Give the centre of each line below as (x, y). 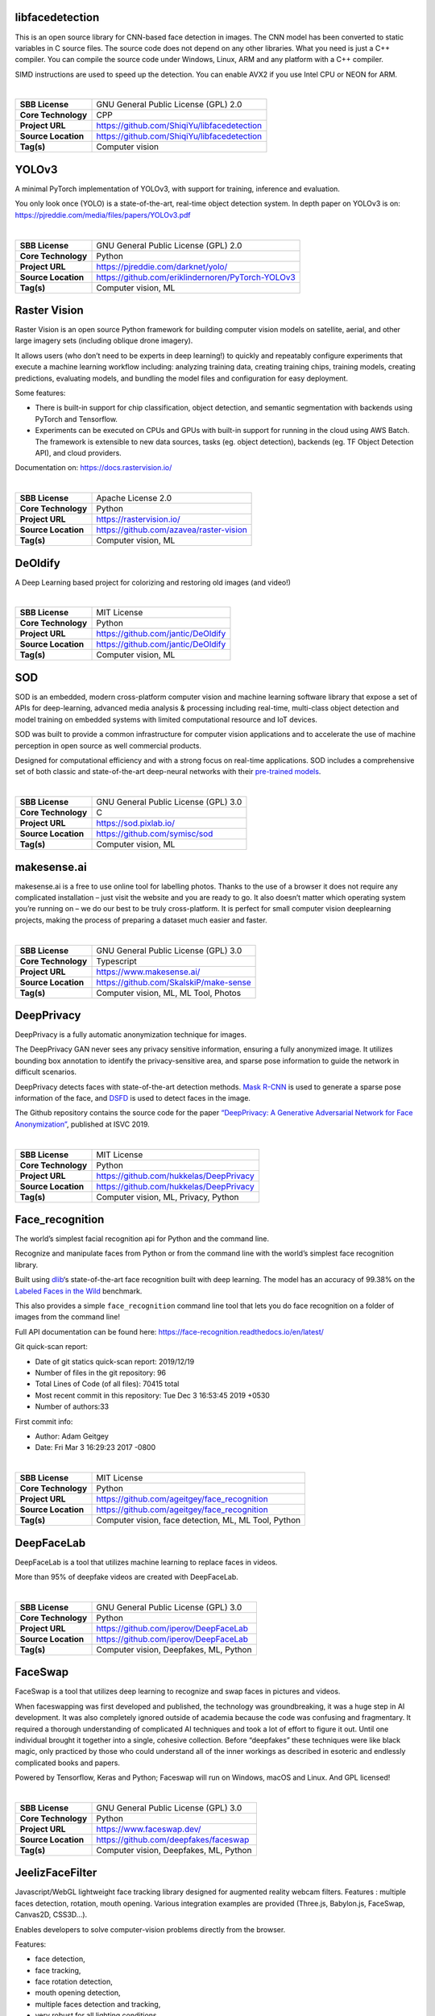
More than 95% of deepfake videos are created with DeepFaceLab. (127, 1577)
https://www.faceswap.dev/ (149, 1829)
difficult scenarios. (46, 1072)
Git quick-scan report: (51, 1347)
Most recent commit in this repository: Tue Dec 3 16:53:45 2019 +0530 (152, 1395)
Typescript (116, 961)
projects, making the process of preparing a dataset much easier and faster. (141, 920)
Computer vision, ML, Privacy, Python (168, 1197)
